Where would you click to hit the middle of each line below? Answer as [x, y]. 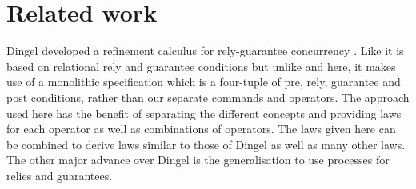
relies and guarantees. [60, 175]
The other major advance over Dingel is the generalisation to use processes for [198, 160]
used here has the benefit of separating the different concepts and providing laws [204, 113]
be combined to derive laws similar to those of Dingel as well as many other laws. [206, 144]
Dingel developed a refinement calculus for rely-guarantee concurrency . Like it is [205, 51]
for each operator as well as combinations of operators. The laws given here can [201, 129]
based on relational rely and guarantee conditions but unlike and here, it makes [201, 66]
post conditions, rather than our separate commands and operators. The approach [208, 97]
